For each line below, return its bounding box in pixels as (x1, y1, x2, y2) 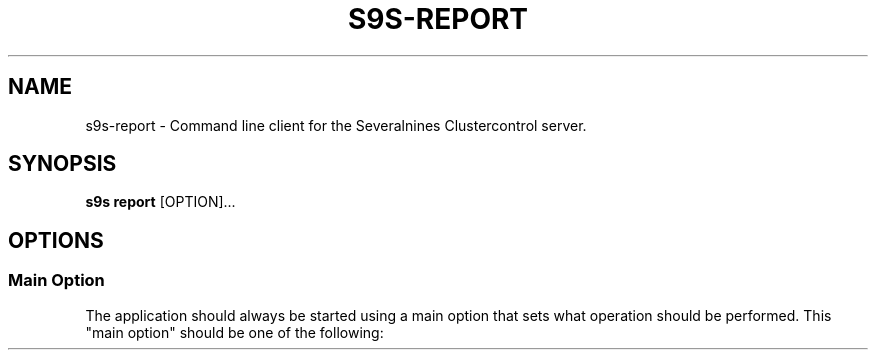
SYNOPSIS (8, 151, 117, 177)
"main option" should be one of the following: (85, 323, 384, 341)
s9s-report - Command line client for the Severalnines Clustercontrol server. (85, 116, 587, 134)
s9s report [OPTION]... (85, 193, 236, 211)
